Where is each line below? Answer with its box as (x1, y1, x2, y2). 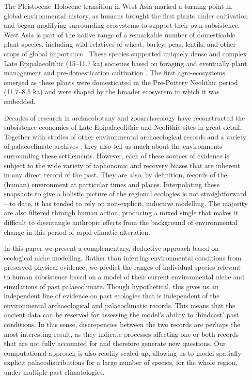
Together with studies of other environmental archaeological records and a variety (4, 131, 247, 141)
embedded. (4, 96, 36, 106)
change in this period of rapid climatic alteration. (4, 226, 151, 237)
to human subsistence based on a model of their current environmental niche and (4, 272, 244, 282)
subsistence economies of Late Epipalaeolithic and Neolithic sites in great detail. (4, 122, 242, 132)
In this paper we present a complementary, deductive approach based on (4, 243, 219, 253)
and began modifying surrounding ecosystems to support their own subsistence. (4, 20, 240, 30)
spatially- (216, 347, 244, 358)
